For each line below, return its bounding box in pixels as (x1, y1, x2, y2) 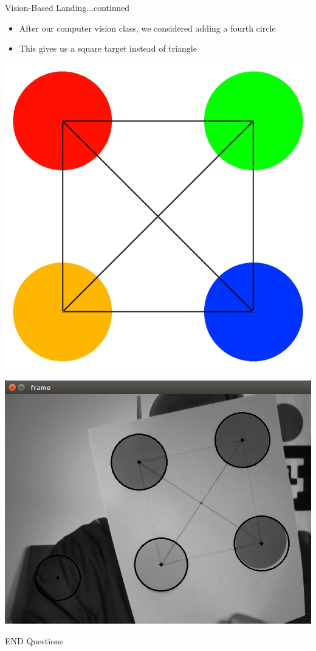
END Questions (5, 635, 63, 647)
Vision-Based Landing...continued (5, 1, 130, 13)
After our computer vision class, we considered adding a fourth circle (19, 21, 276, 34)
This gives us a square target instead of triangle (19, 42, 197, 55)
